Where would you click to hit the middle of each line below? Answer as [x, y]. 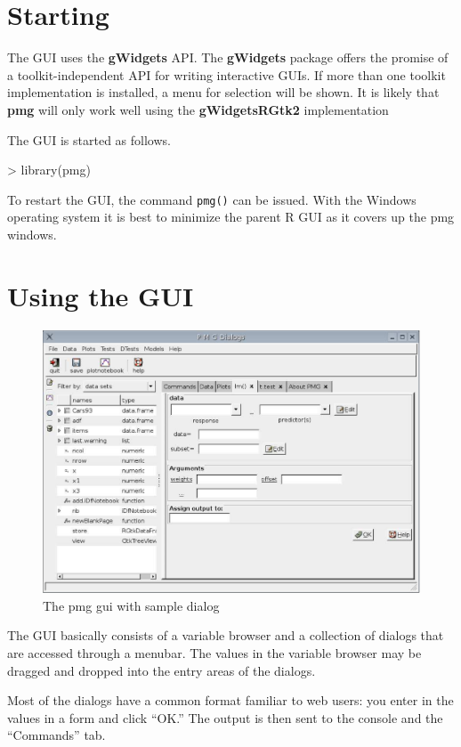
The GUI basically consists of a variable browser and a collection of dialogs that [226, 635]
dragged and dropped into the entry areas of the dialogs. [162, 670]
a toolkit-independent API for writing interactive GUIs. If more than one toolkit [226, 74]
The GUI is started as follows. [89, 139]
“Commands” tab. [57, 735]
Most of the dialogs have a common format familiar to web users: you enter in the [230, 700]
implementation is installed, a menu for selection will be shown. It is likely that [223, 92]
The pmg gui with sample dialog [131, 605]
